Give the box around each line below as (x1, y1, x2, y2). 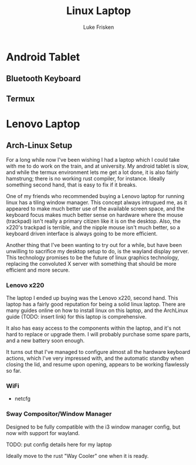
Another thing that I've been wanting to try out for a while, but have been (6, 241, 182, 248)
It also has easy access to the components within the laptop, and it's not (6, 325, 181, 332)
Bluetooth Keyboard (6, 73, 81, 83)
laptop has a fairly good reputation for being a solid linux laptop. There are (6, 301, 186, 308)
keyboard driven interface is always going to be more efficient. (6, 230, 158, 237)
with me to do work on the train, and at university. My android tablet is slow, (6, 162, 189, 169)
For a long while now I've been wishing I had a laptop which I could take (6, 156, 180, 163)
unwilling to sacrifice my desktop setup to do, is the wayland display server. (6, 247, 190, 255)
